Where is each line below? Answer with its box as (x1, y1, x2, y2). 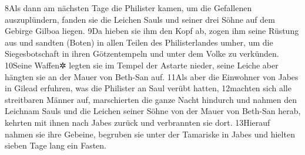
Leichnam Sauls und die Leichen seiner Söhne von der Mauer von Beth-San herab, (5, 105, 301, 117)
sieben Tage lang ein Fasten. (5, 139, 107, 151)
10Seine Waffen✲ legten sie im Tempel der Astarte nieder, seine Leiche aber (5, 58, 279, 71)
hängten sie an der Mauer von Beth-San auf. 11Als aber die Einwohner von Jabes (5, 70, 299, 82)
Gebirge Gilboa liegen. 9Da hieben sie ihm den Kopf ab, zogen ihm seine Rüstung (5, 25, 299, 37)
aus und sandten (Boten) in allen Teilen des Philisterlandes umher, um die (5, 36, 273, 48)
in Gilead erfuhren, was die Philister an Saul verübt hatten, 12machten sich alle (5, 82, 291, 94)
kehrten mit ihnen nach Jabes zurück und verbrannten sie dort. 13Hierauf (5, 116, 270, 128)
